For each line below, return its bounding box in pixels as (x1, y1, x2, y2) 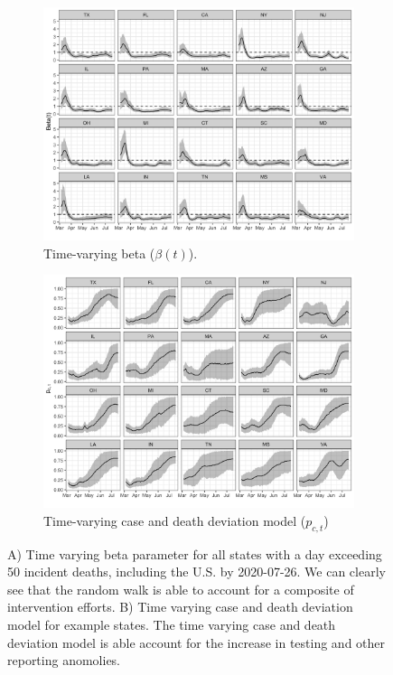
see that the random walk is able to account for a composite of (7, 579, 354, 598)
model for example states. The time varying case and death (7, 614, 336, 633)
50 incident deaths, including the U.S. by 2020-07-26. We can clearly (7, 562, 386, 581)
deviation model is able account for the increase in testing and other (7, 633, 386, 652)
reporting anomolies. (7, 651, 121, 670)
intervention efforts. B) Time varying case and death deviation (7, 597, 353, 616)
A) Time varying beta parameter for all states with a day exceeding (7, 544, 382, 563)
